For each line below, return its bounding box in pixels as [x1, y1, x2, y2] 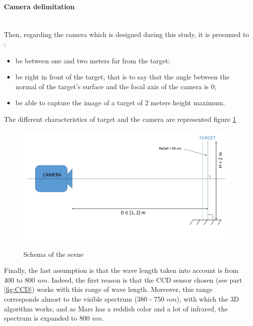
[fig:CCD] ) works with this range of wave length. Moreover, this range [4, 284, 213, 294]
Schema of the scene [23, 249, 83, 259]
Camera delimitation [4, 1, 75, 11]
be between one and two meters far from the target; [15, 55, 170, 65]
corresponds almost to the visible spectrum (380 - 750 [4, 294, 165, 304]
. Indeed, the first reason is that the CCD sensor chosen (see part [47, 274, 242, 285]
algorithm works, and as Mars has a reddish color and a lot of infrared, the [4, 303, 228, 313]
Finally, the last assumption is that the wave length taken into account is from [4, 265, 239, 275]
